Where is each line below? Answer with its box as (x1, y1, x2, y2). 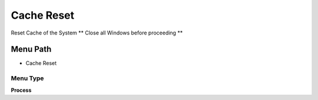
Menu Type (11, 74, 44, 82)
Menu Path (11, 44, 52, 54)
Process (11, 87, 32, 94)
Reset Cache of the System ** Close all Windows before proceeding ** (11, 29, 183, 36)
